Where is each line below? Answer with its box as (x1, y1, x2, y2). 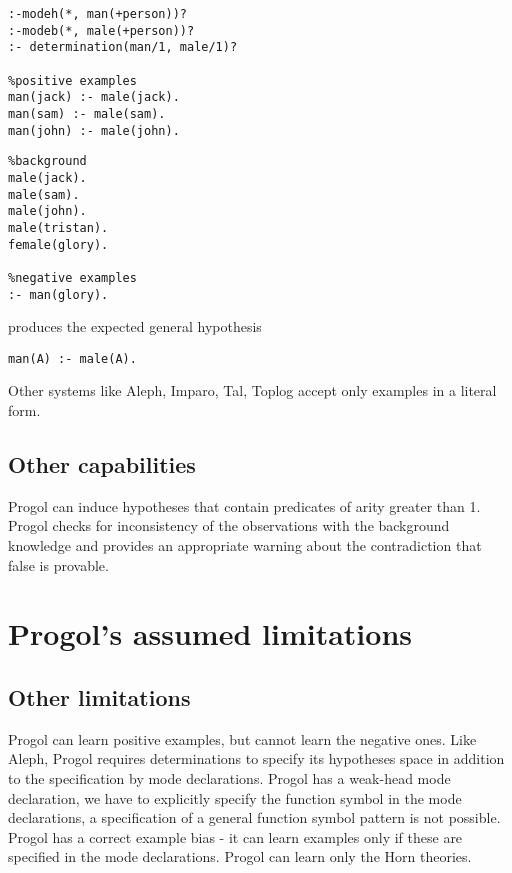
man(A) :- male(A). (8, 351, 137, 366)
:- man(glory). (8, 287, 109, 302)
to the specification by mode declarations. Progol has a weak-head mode (8, 767, 451, 788)
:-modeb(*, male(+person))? (8, 23, 195, 38)
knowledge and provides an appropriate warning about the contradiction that (8, 534, 482, 555)
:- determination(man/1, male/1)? (8, 40, 238, 55)
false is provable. (8, 554, 109, 575)
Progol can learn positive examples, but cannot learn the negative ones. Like (8, 728, 477, 749)
